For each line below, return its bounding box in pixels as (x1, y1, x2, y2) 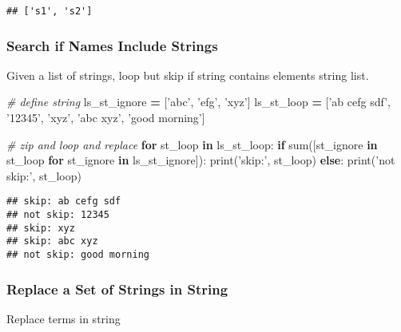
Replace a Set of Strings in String (6, 279, 228, 298)
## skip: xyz (6, 222, 75, 234)
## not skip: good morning (6, 249, 149, 261)
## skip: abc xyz (6, 235, 98, 247)
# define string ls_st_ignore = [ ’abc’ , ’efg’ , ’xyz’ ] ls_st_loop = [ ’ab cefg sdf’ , (6, 93, 391, 110)
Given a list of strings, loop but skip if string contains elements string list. (6, 66, 369, 83)
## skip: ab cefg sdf (6, 196, 121, 207)
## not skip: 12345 (6, 209, 109, 221)
